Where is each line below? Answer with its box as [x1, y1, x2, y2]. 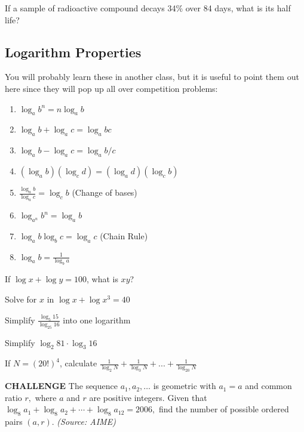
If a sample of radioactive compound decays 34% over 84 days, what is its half [5, 2, 291, 14]
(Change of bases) [72, 186, 137, 199]
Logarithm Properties [5, 42, 142, 61]
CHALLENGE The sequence [5, 379, 118, 392]
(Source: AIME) [57, 415, 116, 428]
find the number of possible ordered [159, 403, 289, 415]
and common [245, 379, 292, 392]
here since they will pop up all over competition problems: [5, 82, 218, 94]
